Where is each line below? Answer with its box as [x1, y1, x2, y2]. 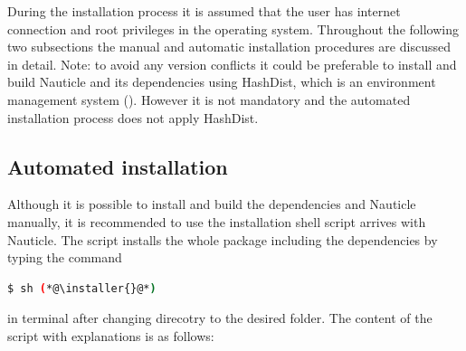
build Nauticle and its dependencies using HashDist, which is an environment [7, 72, 436, 91]
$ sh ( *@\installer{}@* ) [7, 281, 157, 295]
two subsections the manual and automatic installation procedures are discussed [7, 37, 451, 56]
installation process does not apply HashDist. [7, 108, 259, 127]
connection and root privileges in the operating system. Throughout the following [7, 19, 459, 38]
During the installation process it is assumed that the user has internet [7, 2, 401, 20]
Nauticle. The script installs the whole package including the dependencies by [7, 230, 438, 249]
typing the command [7, 248, 122, 267]
